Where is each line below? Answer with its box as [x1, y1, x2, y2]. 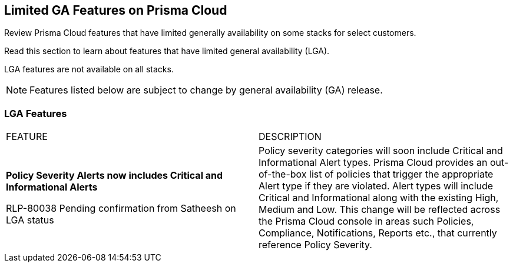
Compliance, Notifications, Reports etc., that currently [259, 227, 497, 239]
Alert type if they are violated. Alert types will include [259, 180, 494, 192]
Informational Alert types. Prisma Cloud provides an [259, 156, 488, 169]
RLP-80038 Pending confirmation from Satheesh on [6, 202, 236, 215]
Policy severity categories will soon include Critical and [259, 145, 503, 157]
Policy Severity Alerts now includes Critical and [6, 169, 223, 182]
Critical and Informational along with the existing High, [259, 192, 499, 204]
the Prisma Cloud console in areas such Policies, [259, 215, 474, 228]
